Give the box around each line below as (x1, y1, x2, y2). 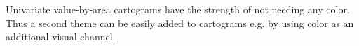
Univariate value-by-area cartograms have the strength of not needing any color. (6, 2, 350, 16)
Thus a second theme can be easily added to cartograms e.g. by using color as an (6, 15, 354, 30)
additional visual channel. (6, 29, 116, 44)
